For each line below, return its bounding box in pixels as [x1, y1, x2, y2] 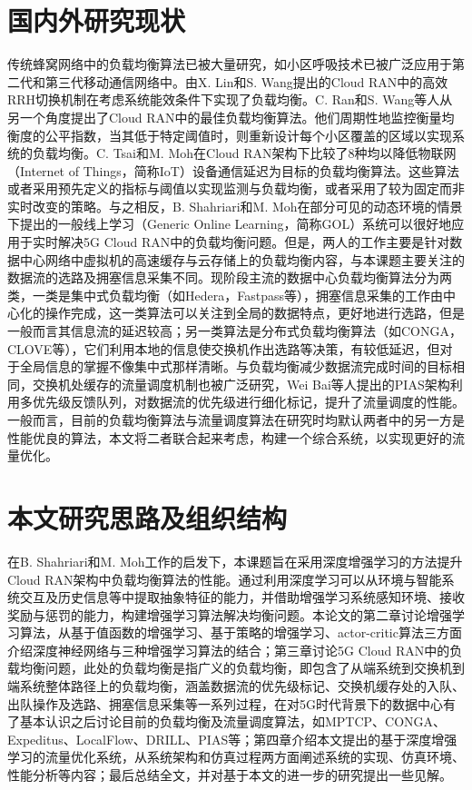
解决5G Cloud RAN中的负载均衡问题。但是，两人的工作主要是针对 [57, 232, 450, 252]
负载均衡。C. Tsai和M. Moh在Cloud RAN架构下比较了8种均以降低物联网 [32, 143, 457, 163]
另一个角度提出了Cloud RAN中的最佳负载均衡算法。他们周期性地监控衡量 [7, 107, 442, 126]
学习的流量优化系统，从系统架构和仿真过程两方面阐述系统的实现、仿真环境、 [7, 747, 465, 766]
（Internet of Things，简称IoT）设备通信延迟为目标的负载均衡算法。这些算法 [7, 161, 459, 180]
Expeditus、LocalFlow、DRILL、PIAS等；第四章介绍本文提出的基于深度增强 [7, 729, 457, 748]
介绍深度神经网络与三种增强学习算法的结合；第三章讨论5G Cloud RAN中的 [7, 640, 450, 659]
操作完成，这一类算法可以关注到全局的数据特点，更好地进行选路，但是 [44, 303, 465, 322]
